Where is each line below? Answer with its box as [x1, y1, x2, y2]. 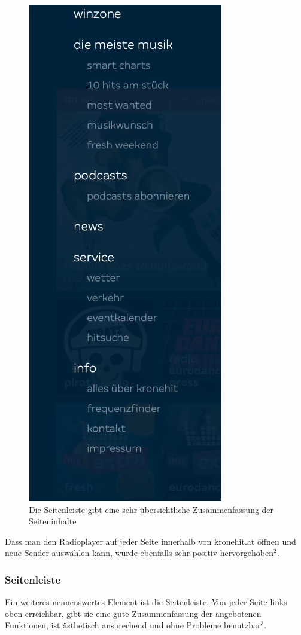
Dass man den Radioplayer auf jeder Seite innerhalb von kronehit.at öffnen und [5, 535, 296, 547]
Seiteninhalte [29, 515, 77, 527]
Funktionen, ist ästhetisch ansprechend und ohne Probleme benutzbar [5, 619, 261, 631]
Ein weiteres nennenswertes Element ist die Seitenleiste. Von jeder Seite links [5, 596, 287, 608]
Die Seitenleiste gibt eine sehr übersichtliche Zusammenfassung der [29, 503, 274, 515]
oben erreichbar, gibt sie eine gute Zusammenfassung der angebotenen [5, 607, 262, 619]
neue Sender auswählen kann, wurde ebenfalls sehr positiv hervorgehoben [5, 547, 273, 559]
